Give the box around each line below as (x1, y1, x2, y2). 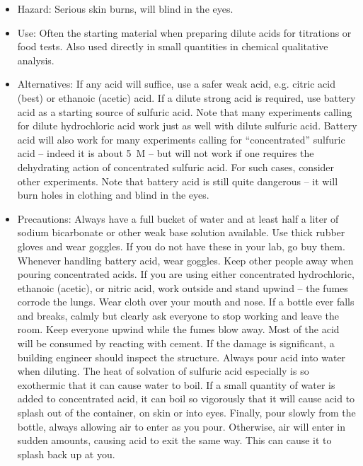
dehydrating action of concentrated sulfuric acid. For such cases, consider (17, 159, 335, 174)
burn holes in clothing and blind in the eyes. (17, 187, 209, 202)
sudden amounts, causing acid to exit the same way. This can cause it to (17, 433, 332, 448)
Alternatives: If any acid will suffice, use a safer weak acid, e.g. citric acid (17, 76, 335, 91)
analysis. (17, 52, 54, 67)
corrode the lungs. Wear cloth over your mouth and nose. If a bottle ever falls (17, 294, 355, 309)
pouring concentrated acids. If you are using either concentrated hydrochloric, (17, 267, 355, 281)
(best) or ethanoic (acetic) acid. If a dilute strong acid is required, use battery (17, 90, 356, 105)
